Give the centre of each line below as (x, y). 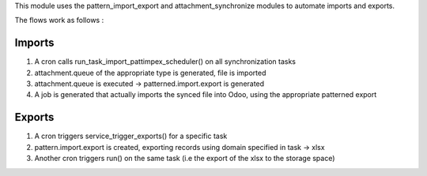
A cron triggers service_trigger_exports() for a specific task (131, 136)
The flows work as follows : (59, 21)
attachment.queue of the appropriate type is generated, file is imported (150, 73)
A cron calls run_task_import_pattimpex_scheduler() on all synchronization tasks (165, 62)
